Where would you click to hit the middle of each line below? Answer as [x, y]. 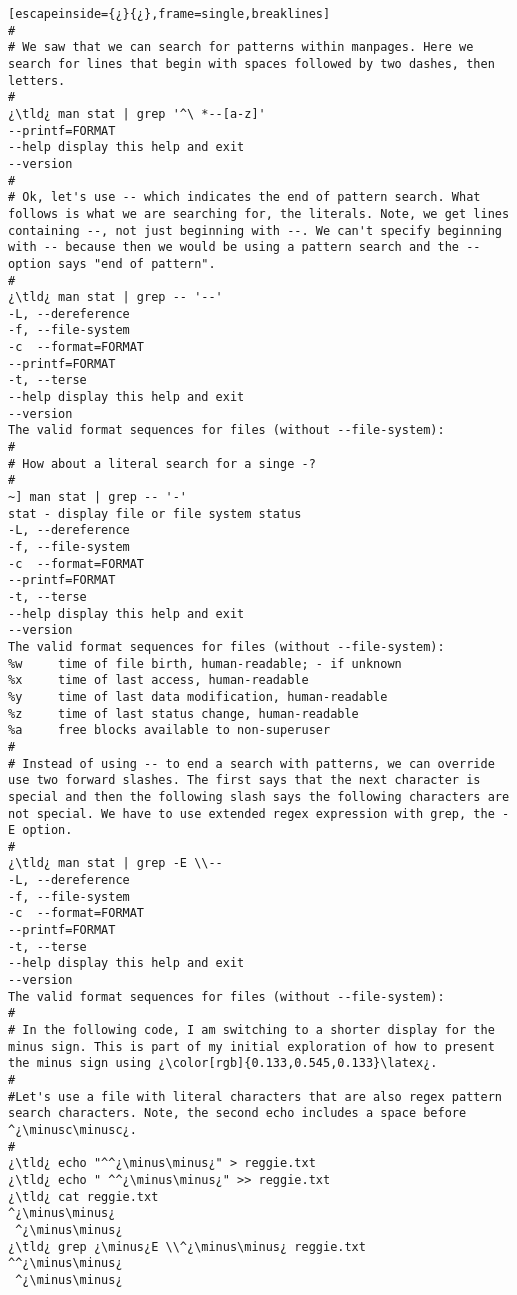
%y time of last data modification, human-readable [198, 696]
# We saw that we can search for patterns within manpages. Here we [241, 47]
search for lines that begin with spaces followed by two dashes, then [251, 63]
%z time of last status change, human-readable [183, 713]
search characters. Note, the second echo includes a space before [237, 1113]
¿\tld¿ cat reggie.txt [83, 1196]
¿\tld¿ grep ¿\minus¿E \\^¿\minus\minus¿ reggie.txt [187, 1246]
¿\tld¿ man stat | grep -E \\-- [115, 863]
